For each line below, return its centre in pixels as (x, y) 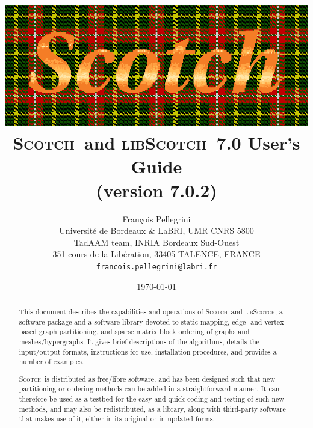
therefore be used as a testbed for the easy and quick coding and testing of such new (151, 399)
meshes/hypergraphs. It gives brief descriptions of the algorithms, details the (139, 341)
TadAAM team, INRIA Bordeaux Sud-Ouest (156, 242)
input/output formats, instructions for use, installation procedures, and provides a (148, 351)
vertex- (275, 321)
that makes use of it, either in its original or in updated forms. (117, 419)
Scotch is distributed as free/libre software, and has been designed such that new (147, 378)
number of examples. (51, 362)
